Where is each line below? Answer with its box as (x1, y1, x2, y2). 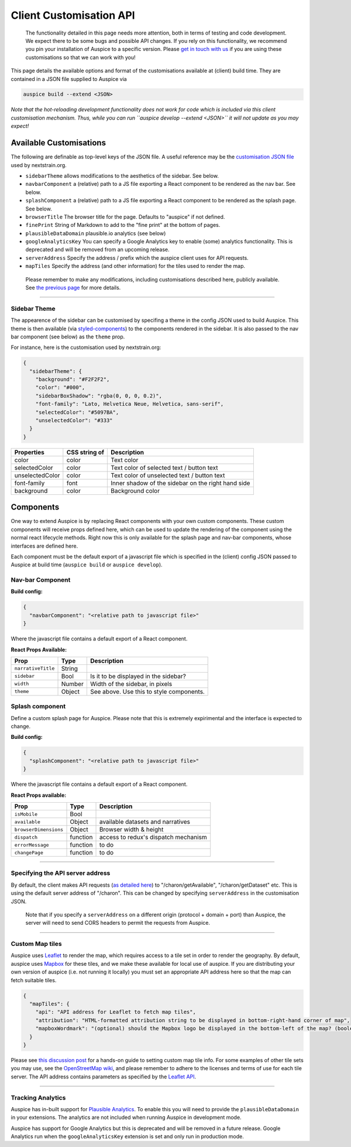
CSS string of (66, 448, 105, 456)
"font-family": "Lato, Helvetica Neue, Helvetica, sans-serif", (35, 401, 224, 408)
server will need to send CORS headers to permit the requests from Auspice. (25, 919, 211, 927)
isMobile (14, 811, 38, 817)
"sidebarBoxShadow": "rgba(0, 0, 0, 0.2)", (35, 392, 162, 399)
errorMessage (14, 841, 49, 848)
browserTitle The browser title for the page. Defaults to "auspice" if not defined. (25, 213, 225, 220)
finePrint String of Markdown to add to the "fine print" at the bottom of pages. (25, 222, 221, 229)
